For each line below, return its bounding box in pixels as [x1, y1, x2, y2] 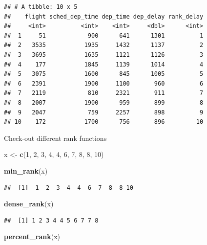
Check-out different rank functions [4, 133, 107, 143]
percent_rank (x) [4, 231, 61, 242]
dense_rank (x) [4, 199, 54, 209]
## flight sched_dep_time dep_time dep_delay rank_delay [4, 13, 204, 20]
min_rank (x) [4, 165, 48, 176]
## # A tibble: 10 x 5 [4, 3, 78, 10]
